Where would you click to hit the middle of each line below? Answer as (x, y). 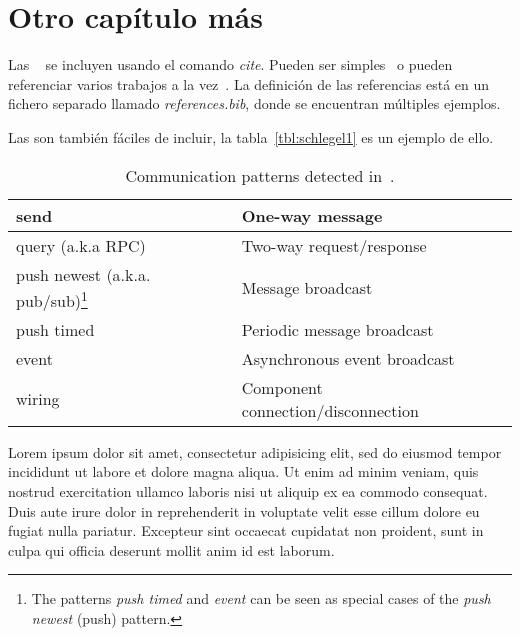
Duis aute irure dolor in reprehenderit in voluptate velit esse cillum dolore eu (244, 510)
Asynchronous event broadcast (348, 358)
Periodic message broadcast (337, 329)
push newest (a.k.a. (83, 274)
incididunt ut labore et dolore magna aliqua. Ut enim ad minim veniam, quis (243, 471)
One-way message (312, 215)
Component (282, 387)
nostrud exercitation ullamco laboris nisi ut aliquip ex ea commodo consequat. (248, 491)
